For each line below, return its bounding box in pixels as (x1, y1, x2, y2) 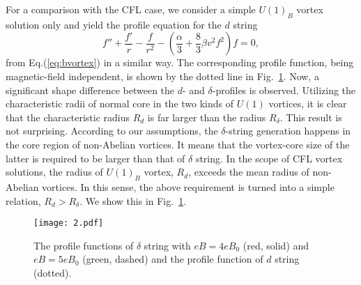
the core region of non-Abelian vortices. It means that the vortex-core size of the (6, 137, 350, 151)
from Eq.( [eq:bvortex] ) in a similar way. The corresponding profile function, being (6, 55, 354, 70)
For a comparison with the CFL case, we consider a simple (6, 2, 256, 16)
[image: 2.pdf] (33, 218, 104, 229)
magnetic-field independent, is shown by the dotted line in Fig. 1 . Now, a (6, 68, 319, 83)
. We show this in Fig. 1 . (79, 193, 187, 208)
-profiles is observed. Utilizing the (212, 82, 356, 97)
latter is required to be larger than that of (6, 151, 185, 165)
